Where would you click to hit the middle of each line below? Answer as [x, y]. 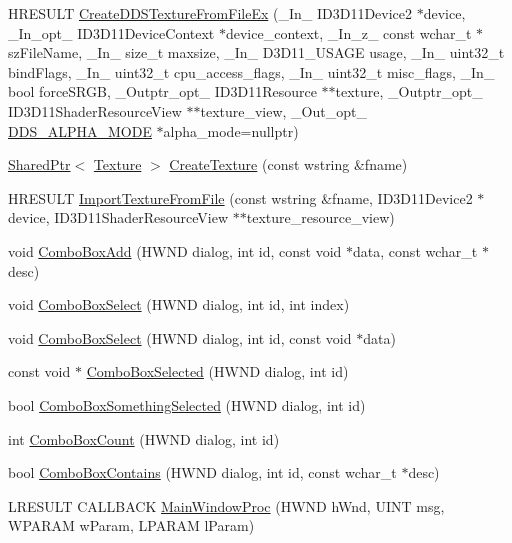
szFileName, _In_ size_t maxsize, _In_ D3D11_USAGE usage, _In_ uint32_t [256, 52]
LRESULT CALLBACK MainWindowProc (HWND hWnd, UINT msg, [226, 505]
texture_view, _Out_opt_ [283, 110]
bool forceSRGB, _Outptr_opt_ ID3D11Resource [162, 91]
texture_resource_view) [320, 217]
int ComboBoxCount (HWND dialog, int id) [144, 438]
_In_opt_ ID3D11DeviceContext [111, 32]
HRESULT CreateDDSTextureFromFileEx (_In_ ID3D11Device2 [210, 13]
